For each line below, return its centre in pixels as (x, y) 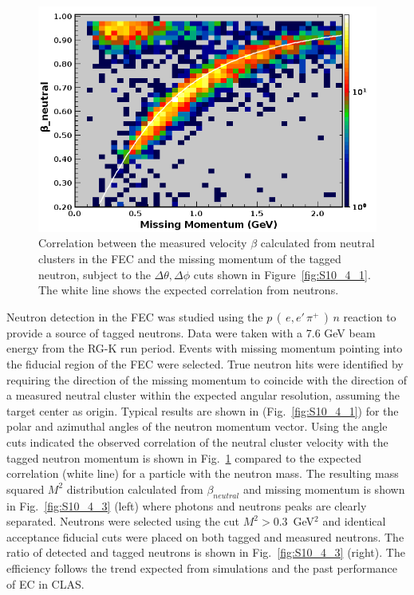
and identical (354, 521)
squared (26, 489)
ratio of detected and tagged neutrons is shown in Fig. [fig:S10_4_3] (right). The (206, 552)
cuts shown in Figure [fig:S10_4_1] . (282, 274)
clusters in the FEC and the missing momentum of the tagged (190, 259)
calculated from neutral (317, 243)
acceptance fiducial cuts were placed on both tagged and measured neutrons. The (205, 536)
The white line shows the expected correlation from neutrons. (189, 290)
